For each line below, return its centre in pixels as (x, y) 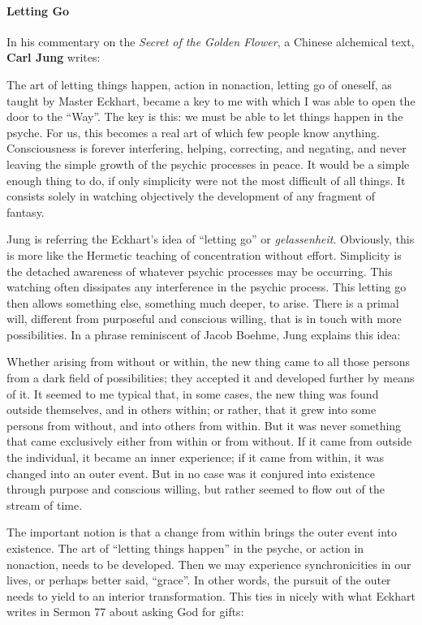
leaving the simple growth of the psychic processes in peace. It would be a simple (208, 164)
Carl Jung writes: (54, 57)
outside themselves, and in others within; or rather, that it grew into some (192, 409)
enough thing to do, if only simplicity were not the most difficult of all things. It (206, 180)
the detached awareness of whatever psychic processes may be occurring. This (200, 271)
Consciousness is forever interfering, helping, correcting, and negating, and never (207, 148)
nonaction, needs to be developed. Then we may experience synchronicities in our (209, 564)
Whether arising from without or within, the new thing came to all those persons (209, 362)
